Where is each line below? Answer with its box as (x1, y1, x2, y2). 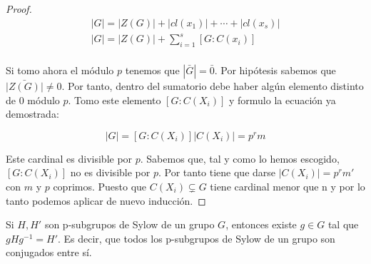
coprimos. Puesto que (53, 178, 147, 193)
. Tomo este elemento (68, 92, 161, 107)
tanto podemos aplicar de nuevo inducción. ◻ (6, 193, 206, 208)
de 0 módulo (6, 92, 60, 107)
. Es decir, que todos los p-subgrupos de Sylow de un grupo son (57, 230, 335, 245)
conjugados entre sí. (6, 245, 92, 260)
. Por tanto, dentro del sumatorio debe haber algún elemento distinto (61, 78, 364, 93)
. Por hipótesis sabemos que (214, 62, 336, 77)
